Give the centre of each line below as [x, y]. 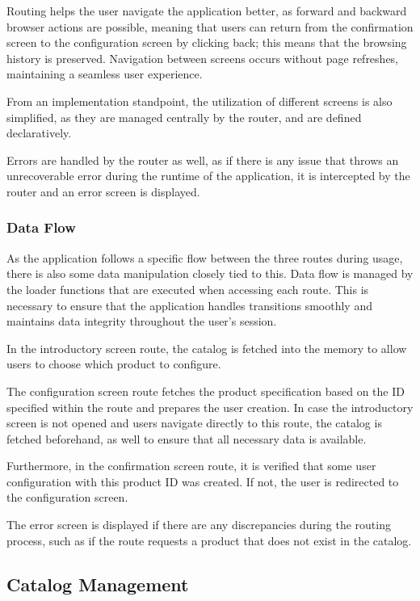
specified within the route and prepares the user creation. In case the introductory [210, 407]
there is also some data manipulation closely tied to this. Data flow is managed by [210, 273]
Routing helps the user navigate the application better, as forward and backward [207, 11]
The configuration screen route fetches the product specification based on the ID [206, 391]
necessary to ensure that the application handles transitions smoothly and [189, 305]
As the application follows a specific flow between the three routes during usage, [205, 257]
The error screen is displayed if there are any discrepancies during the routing [199, 525]
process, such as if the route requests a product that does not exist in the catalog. [209, 540]
